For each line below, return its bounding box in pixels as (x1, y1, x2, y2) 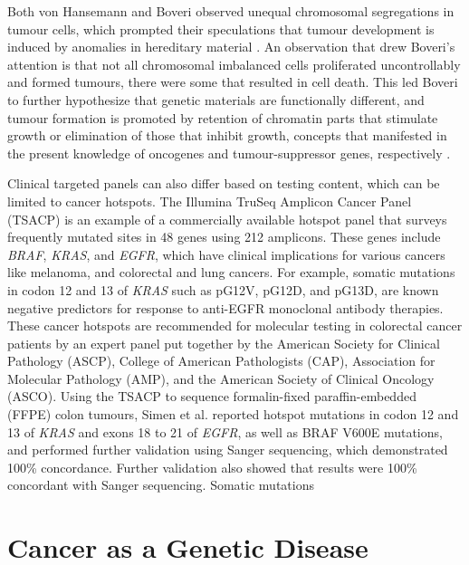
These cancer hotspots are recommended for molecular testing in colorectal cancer (7, 316, 463, 335)
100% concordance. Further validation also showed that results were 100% (7, 457, 417, 476)
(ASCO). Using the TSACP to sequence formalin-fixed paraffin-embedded (7, 387, 416, 406)
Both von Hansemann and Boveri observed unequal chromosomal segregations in (7, 2, 455, 20)
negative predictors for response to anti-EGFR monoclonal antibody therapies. (7, 298, 444, 317)
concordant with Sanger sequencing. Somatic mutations (7, 475, 314, 494)
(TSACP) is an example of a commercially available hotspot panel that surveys (7, 209, 447, 228)
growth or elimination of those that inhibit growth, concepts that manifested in (7, 126, 447, 145)
